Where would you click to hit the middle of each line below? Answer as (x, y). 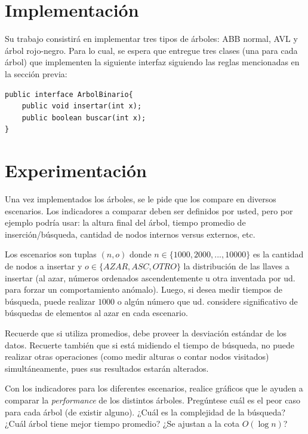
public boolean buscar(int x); (84, 118)
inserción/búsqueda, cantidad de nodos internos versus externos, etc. (130, 234)
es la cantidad (278, 254)
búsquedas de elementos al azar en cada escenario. (96, 313)
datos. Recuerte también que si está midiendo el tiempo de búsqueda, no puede (150, 345)
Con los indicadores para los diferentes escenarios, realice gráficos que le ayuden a (154, 388)
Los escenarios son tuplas (51, 254)
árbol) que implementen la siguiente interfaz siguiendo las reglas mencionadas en (152, 62)
